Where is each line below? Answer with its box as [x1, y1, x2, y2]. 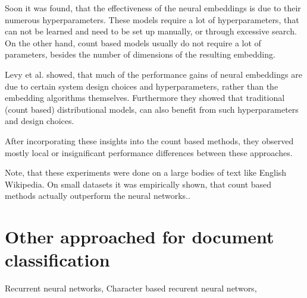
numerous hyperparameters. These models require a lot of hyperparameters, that [5, 13, 299, 26]
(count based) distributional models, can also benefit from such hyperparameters [5, 103, 299, 115]
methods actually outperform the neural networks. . [5, 189, 190, 202]
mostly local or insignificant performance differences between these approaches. [5, 146, 293, 158]
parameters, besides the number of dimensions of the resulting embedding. [5, 48, 275, 61]
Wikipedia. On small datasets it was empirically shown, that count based [5, 177, 272, 190]
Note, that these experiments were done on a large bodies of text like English [5, 166, 287, 179]
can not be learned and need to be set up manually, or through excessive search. [5, 25, 297, 37]
